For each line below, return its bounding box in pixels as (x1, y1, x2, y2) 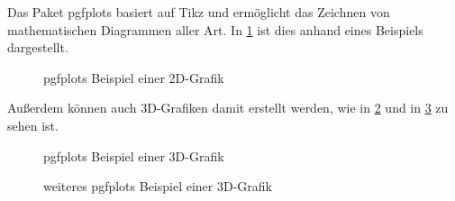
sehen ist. (7, 115, 59, 134)
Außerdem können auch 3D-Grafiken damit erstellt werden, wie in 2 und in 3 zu (7, 98, 449, 117)
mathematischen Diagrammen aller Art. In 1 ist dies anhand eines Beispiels (7, 20, 423, 39)
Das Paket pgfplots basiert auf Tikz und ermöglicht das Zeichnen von (7, 3, 390, 21)
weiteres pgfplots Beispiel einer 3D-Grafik (43, 177, 272, 196)
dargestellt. (7, 38, 68, 57)
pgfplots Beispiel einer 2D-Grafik (43, 68, 224, 87)
